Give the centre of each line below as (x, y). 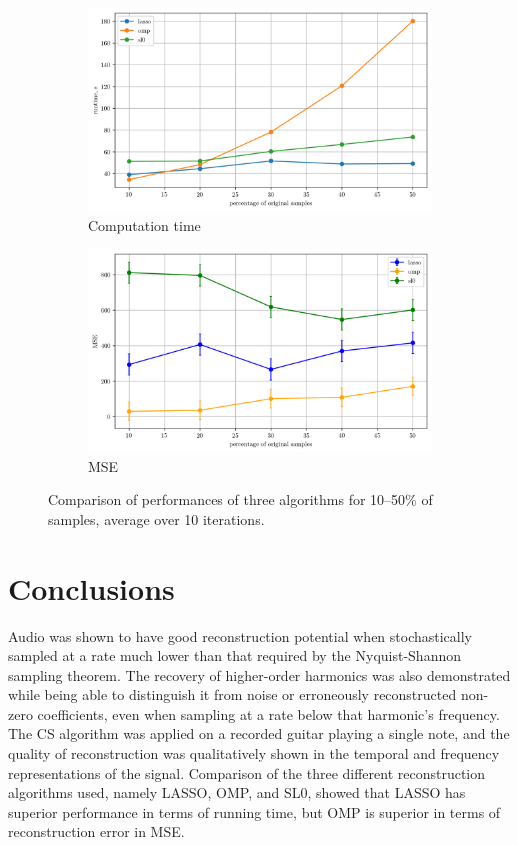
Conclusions (91, 587)
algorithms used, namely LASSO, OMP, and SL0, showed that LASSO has (237, 792)
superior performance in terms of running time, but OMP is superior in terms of (254, 811)
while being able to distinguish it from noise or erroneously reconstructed (232, 694)
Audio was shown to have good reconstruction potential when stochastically (240, 635)
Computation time (144, 224)
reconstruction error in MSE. (96, 831)
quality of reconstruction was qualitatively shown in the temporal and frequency (254, 753)
